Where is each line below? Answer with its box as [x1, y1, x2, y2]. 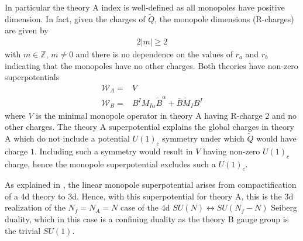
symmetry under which [162, 132, 245, 144]
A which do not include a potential [5, 132, 130, 144]
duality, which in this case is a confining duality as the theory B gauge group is [5, 213, 289, 225]
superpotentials [5, 71, 60, 83]
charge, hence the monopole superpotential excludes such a [5, 157, 216, 170]
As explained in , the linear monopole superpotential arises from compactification [5, 178, 297, 191]
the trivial [5, 224, 41, 236]
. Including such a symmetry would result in [34, 144, 193, 157]
